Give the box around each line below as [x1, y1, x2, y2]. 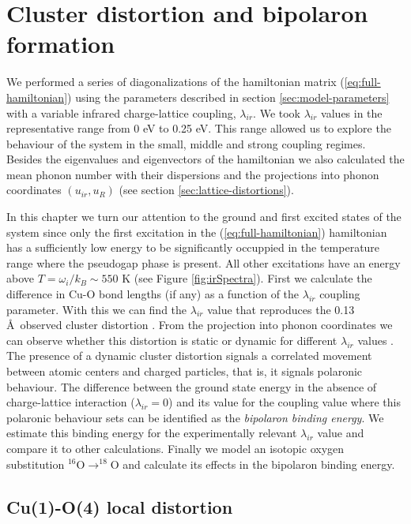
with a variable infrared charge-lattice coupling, [6, 104, 236, 121]
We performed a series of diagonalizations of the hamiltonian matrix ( [6, 73, 345, 90]
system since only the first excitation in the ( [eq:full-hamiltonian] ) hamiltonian [6, 223, 387, 240]
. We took [253, 104, 301, 121]
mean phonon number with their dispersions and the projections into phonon [6, 166, 379, 182]
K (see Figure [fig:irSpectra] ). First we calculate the [122, 270, 372, 286]
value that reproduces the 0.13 [207, 301, 355, 317]
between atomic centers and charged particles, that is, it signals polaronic [6, 363, 363, 379]
